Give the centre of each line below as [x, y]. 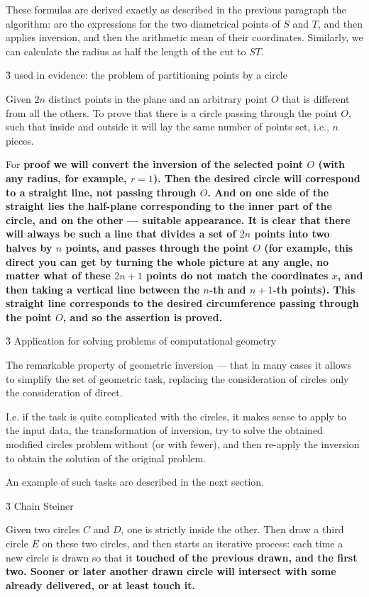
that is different [316, 98]
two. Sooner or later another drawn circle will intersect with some [171, 571]
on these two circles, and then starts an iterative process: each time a [193, 543]
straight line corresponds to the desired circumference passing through [182, 303]
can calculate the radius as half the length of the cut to [126, 51]
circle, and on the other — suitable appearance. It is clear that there [178, 219]
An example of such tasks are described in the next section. [135, 482]
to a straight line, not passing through [101, 192]
